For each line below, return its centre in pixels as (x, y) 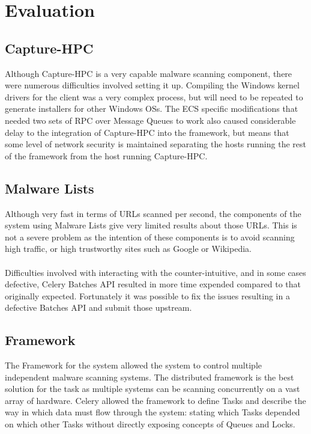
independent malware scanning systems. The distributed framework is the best (149, 377)
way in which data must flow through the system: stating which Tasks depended (152, 412)
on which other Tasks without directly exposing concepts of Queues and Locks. (150, 424)
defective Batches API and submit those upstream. (98, 307)
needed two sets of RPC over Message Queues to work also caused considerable (150, 120)
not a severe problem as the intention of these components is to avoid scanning (150, 237)
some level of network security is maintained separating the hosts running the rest (155, 144)
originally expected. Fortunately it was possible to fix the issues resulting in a (147, 295)
